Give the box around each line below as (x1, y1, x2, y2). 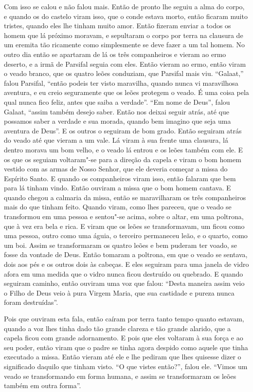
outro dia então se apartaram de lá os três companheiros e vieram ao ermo (4, 49, 226, 59)
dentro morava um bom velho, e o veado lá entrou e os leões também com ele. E (4, 144, 243, 154)
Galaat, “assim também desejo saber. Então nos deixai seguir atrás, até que (4, 106, 229, 116)
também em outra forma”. (4, 380, 81, 391)
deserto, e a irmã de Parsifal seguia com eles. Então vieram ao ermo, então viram (4, 58, 246, 69)
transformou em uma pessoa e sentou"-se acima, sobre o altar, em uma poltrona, (4, 211, 244, 222)
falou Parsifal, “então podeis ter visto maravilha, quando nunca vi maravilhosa (4, 77, 238, 88)
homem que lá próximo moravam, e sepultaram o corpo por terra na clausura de (4, 30, 243, 40)
